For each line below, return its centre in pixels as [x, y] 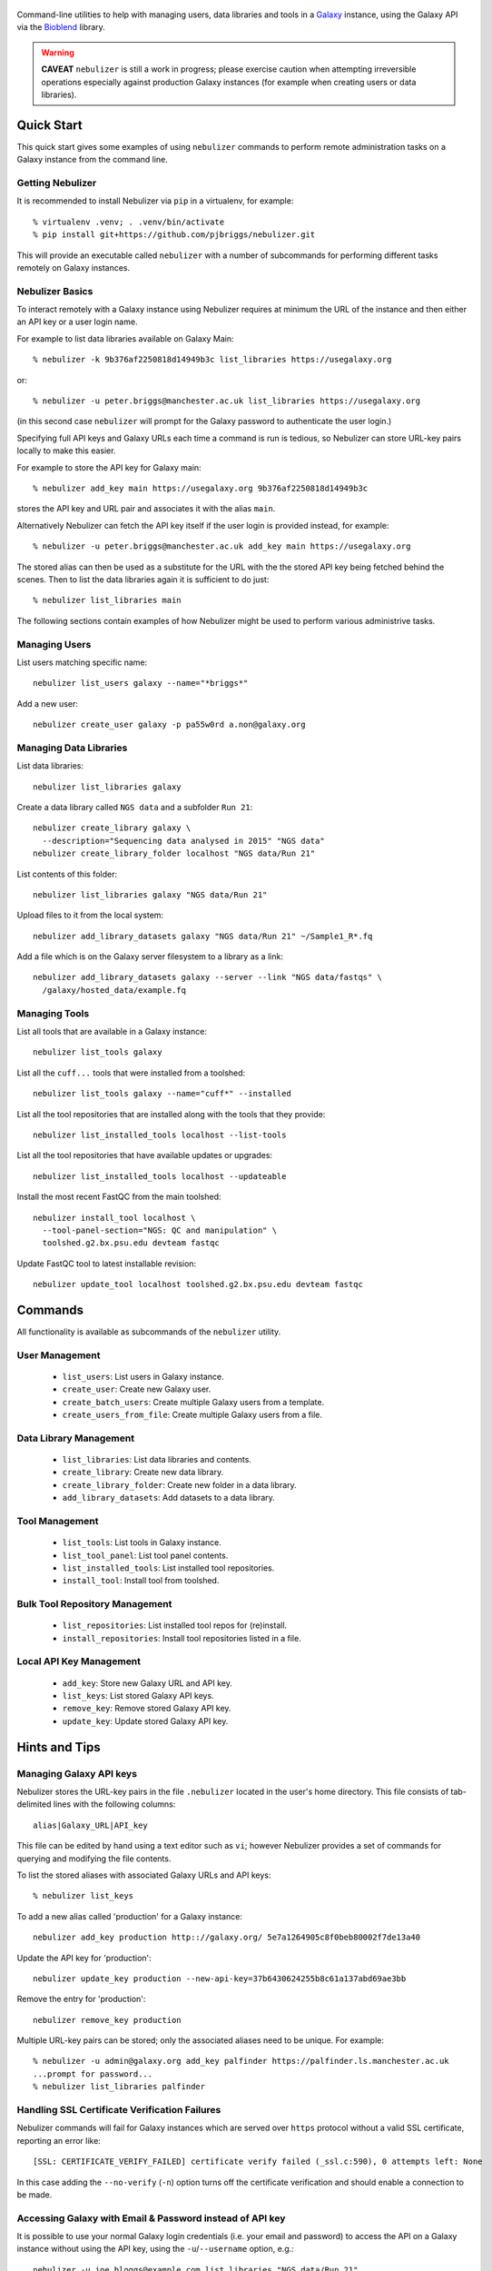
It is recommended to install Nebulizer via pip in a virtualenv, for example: [155, 201]
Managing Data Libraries [72, 748]
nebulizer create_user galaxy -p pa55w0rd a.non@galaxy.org [169, 725]
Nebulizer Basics [55, 291]
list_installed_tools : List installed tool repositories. [168, 1568]
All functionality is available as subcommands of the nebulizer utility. [149, 1332]
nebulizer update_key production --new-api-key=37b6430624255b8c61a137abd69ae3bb [220, 1978]
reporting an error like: [59, 2140]
